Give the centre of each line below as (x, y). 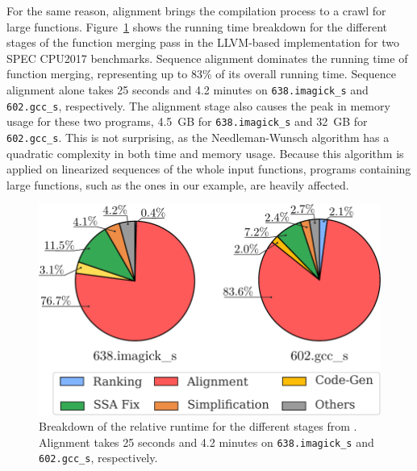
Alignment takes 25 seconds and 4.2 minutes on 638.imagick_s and (206, 442)
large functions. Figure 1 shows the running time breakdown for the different (197, 26)
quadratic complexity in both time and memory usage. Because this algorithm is (205, 153)
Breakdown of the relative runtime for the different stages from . (198, 426)
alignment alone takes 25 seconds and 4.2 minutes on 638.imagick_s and (188, 89)
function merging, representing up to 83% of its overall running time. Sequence (201, 74)
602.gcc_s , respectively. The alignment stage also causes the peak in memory (198, 105)
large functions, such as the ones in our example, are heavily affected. (178, 184)
